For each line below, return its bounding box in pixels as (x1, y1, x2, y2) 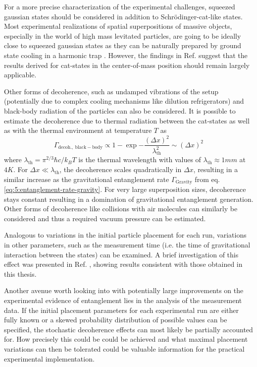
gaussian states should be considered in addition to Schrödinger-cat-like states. (4, 11, 243, 21)
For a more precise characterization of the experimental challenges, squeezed (4, 1, 235, 11)
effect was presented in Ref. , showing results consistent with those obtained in (4, 259, 243, 269)
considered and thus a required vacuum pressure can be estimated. (4, 213, 206, 223)
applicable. (4, 69, 37, 80)
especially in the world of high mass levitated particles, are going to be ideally (4, 30, 241, 41)
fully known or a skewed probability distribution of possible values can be (4, 314, 227, 325)
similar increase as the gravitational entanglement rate (4, 174, 169, 184)
